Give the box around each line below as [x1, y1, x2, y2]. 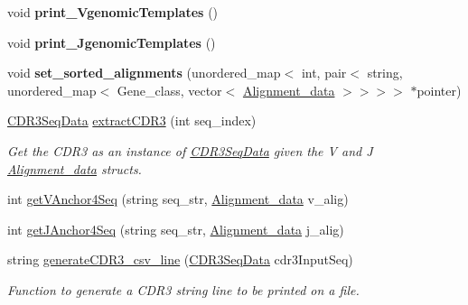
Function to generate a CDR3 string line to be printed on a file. [7, 280, 360, 299]
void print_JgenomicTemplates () [7, 32, 216, 51]
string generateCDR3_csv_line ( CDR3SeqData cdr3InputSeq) [7, 250, 353, 269]
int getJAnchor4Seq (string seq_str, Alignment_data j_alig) [7, 219, 344, 238]
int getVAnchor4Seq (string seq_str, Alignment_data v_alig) [7, 189, 349, 208]
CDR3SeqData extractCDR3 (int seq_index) [7, 111, 257, 130]
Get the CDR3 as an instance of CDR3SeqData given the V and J [7, 141, 373, 160]
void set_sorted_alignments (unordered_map [7, 63, 281, 82]
